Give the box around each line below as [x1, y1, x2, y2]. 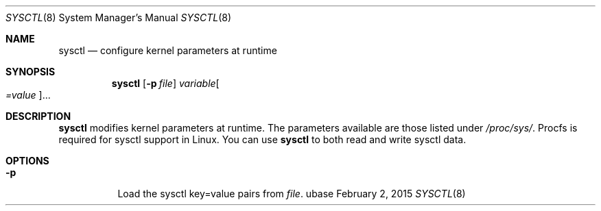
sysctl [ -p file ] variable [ [111, 77, 220, 89]
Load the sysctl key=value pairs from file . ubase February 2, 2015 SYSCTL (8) [117, 188, 466, 199]
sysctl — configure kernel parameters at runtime [58, 45, 277, 56]
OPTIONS [5, 155, 49, 166]
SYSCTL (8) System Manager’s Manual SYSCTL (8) [5, 12, 232, 23]
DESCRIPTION [5, 110, 71, 122]
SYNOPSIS [5, 66, 56, 77]
